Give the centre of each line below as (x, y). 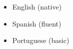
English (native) (37, 6)
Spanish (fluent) (37, 23)
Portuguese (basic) (41, 40)
